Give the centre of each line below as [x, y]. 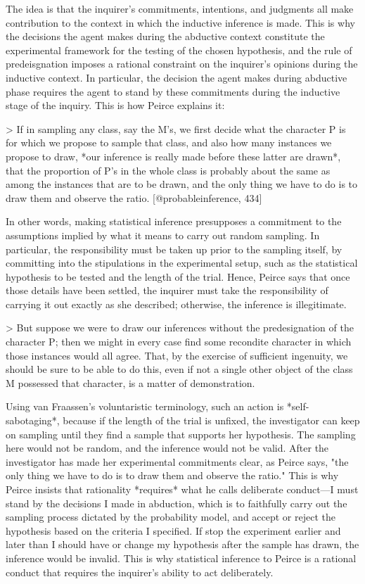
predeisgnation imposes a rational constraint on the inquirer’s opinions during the [182, 64]
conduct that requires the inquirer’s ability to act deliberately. [140, 572]
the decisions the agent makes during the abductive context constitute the [165, 36]
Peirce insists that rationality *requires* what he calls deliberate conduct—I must [182, 489]
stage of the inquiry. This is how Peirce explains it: [115, 105]
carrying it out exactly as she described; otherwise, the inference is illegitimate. [176, 304]
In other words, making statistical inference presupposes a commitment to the [174, 221]
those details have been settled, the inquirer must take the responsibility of [167, 290]
